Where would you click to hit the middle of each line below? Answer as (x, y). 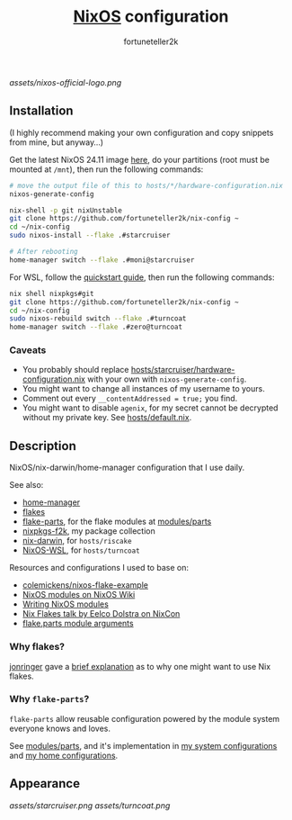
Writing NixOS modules (66, 604)
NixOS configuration (151, 17)
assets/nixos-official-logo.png (66, 82)
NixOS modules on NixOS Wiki (79, 595)
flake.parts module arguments (78, 624)
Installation (41, 111)
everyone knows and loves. (60, 728)
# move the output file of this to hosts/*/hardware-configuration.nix (146, 185)
